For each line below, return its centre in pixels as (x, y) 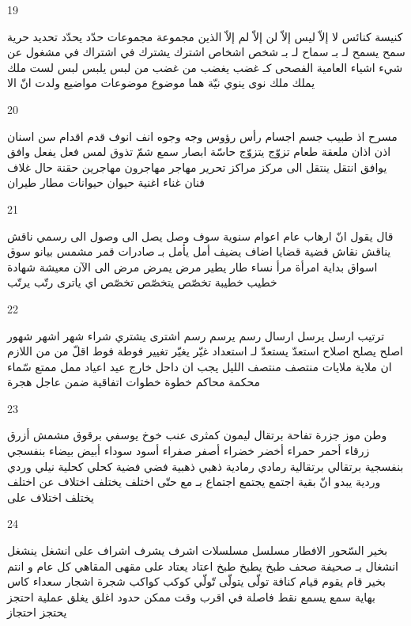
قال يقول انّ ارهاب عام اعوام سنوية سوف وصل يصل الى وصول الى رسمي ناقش (200, 235)
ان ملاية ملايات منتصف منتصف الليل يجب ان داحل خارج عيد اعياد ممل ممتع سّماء (200, 366)
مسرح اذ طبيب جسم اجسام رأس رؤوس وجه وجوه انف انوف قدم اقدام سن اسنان (202, 136)
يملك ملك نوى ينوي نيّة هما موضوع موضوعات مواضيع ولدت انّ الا (161, 83)
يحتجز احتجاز (37, 612)
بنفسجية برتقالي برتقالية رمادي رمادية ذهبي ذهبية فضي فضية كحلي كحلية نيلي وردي (205, 466)
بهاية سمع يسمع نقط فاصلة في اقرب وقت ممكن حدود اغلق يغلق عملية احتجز (191, 596)
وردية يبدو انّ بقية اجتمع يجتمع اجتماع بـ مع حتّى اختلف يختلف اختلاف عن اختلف (194, 482)
